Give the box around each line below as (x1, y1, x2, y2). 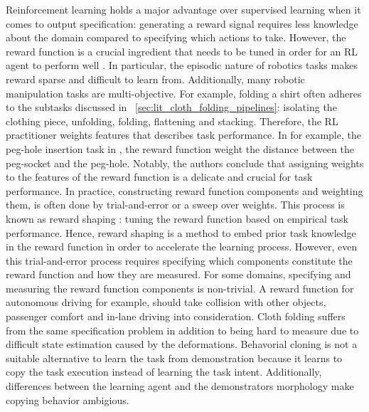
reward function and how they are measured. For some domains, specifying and (6, 267, 351, 282)
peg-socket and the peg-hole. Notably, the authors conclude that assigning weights (6, 155, 364, 170)
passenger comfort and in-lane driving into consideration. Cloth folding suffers (6, 309, 346, 324)
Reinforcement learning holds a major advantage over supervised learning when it (6, 2, 361, 16)
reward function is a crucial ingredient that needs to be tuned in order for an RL (6, 43, 358, 58)
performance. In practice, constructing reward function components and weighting (6, 183, 363, 198)
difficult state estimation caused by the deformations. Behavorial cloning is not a (6, 337, 358, 352)
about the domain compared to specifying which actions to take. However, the (6, 30, 346, 45)
